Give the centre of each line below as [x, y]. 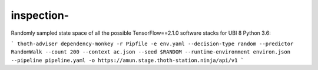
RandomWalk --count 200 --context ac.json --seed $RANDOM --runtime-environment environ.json [151, 52]
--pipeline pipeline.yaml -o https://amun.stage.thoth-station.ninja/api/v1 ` [127, 60]
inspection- [40, 15]
